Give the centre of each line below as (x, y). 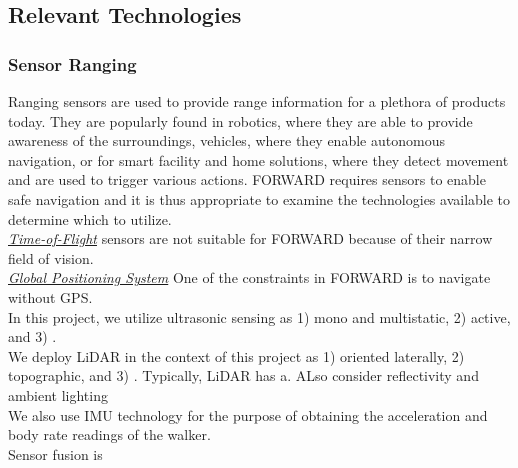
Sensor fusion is (55, 453)
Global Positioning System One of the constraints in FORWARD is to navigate (249, 277)
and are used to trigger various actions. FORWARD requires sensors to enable (247, 179)
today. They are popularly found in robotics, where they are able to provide (240, 120)
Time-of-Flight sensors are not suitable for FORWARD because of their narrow (250, 238)
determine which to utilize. (90, 218)
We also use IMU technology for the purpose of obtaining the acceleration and (248, 414)
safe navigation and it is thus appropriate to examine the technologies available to (259, 198)
